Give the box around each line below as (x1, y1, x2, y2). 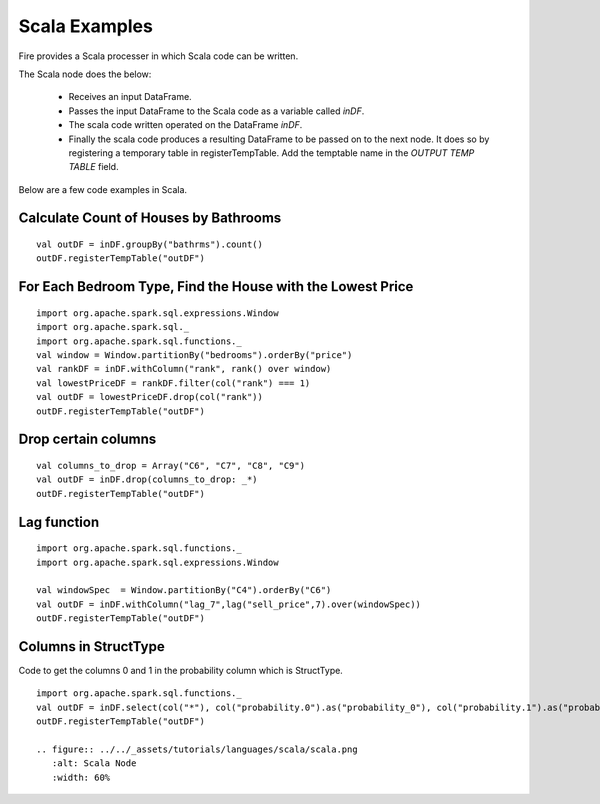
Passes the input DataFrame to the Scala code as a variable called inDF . (68, 105, 365, 117)
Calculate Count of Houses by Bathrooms (18, 210, 282, 227)
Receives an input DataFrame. (68, 91, 192, 103)
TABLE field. (68, 161, 119, 173)
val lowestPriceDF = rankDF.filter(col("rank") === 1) (36, 377, 311, 389)
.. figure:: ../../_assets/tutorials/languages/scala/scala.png (36, 744, 359, 755)
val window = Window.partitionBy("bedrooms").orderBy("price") (36, 350, 353, 361)
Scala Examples (18, 15, 154, 37)
